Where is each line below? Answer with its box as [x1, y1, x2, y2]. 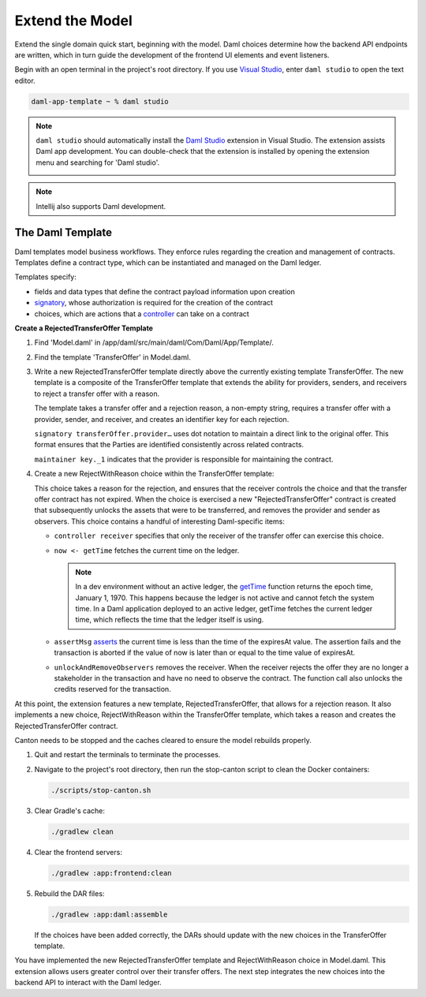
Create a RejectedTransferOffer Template [14, 323, 154, 333]
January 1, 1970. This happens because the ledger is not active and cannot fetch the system [75, 592, 375, 603]
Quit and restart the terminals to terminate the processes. [34, 750, 221, 760]
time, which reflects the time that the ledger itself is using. [75, 615, 264, 625]
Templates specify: [14, 272, 77, 282]
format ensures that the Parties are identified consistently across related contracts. [34, 440, 304, 450]
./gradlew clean [50, 827, 114, 836]
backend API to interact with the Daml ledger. [14, 978, 162, 988]
